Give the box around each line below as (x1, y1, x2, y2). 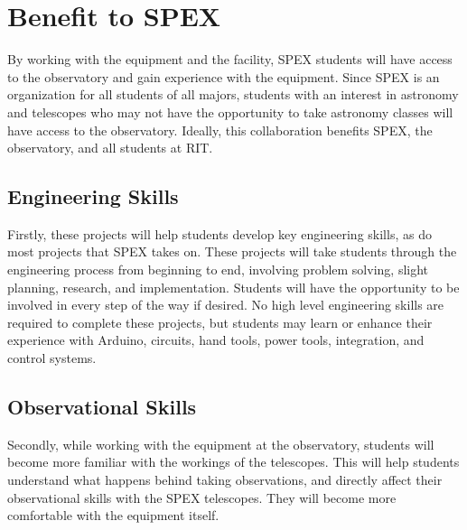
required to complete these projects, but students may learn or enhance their (7, 312, 433, 331)
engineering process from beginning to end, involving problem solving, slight (7, 260, 429, 279)
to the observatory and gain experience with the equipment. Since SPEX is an (7, 67, 440, 86)
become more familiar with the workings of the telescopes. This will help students (7, 452, 460, 471)
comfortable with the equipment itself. (7, 506, 219, 525)
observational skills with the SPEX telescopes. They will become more (7, 488, 397, 507)
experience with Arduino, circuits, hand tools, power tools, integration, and (7, 330, 425, 349)
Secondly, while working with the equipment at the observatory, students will (7, 434, 434, 453)
